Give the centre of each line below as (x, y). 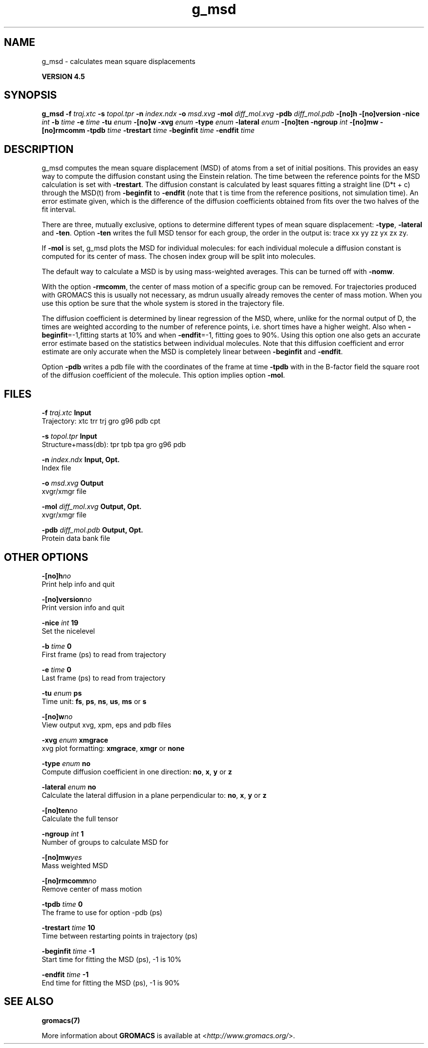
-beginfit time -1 (68, 951)
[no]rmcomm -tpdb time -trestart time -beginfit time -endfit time (148, 130)
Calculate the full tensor (80, 818)
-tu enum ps (62, 693)
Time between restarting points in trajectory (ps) (120, 936)
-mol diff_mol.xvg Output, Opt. (92, 507)
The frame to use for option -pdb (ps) (102, 912)
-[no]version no (67, 599)
